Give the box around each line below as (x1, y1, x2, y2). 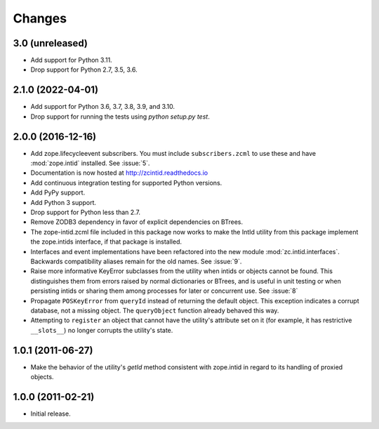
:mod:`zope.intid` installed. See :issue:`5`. (30, 159, 150, 168)
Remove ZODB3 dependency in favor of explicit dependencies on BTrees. (30, 218, 244, 226)
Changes (13, 11, 67, 26)
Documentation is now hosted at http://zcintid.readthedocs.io (30, 169, 208, 177)
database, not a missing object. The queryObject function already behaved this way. (30, 306, 279, 315)
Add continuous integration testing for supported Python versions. (30, 178, 222, 187)
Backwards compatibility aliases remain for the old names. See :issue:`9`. (30, 257, 242, 265)
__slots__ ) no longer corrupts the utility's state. (30, 326, 173, 334)
